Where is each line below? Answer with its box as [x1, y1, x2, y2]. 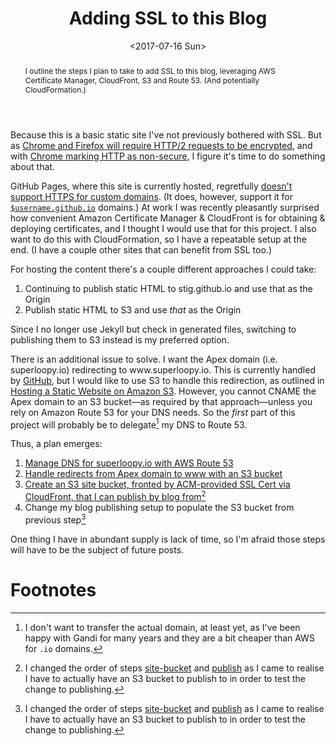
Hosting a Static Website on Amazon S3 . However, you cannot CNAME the [10, 385, 317, 397]
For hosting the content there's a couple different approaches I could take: [10, 263, 317, 275]
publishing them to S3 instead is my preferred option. [10, 333, 230, 346]
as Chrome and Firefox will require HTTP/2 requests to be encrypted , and [10, 139, 313, 151]
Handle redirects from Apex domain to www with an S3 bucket [24, 468, 283, 480]
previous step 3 [24, 512, 87, 526]
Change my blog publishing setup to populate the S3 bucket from [24, 502, 295, 514]
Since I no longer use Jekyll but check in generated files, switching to [10, 323, 297, 335]
